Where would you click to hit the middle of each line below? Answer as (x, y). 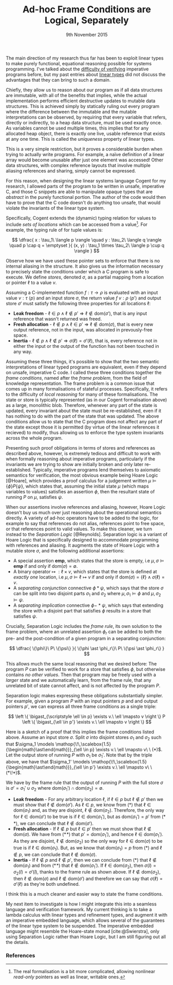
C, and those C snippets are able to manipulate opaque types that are (79, 192)
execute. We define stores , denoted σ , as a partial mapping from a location (85, 277)
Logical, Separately (87, 20)
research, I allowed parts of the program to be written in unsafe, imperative (85, 186)
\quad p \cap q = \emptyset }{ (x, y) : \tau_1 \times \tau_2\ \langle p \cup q (87, 245)
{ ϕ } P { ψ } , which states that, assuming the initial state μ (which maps (78, 486)
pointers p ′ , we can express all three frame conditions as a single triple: (81, 707)
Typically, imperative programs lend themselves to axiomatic (97, 470)
